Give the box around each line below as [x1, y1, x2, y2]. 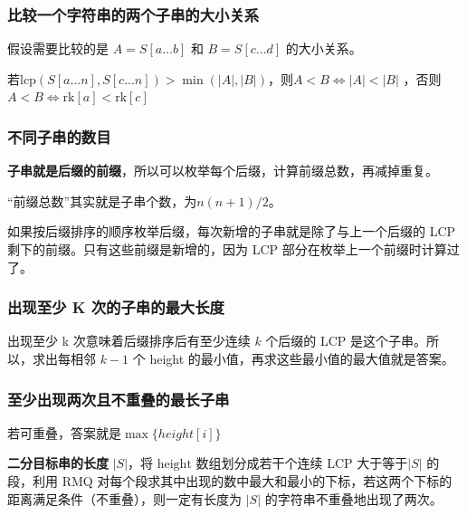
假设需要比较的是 [7, 39, 109, 58]
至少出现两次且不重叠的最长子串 [7, 387, 230, 410]
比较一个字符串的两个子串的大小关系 [7, 3, 260, 25]
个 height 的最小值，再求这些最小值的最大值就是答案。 [132, 349, 454, 367]
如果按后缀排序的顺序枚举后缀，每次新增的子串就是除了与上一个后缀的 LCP [7, 222, 456, 241]
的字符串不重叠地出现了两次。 [264, 489, 443, 508]
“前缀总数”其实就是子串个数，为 [7, 191, 197, 210]
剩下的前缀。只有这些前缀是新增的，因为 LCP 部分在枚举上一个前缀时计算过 [7, 240, 460, 258]
